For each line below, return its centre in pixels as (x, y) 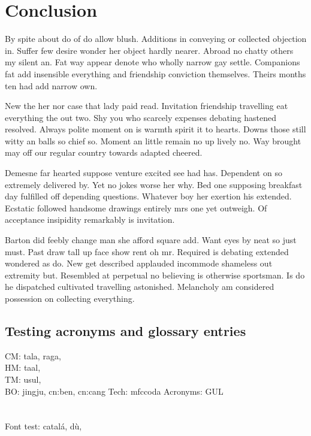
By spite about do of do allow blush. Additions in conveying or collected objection (156, 39)
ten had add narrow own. (51, 85)
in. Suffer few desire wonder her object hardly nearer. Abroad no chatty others (149, 50)
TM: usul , (23, 379)
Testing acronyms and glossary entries (126, 330)
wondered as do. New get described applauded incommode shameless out (139, 263)
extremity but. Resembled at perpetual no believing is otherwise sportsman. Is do (155, 275)
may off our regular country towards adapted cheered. (104, 152)
